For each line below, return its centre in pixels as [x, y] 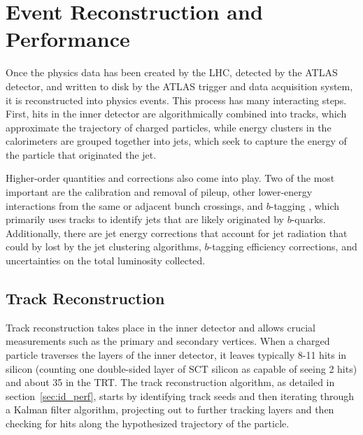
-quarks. [308, 219]
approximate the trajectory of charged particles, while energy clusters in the [169, 127]
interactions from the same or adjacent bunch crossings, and [135, 205]
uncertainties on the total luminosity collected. [106, 261]
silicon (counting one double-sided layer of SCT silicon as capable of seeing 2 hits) [181, 368]
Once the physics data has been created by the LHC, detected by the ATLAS [172, 72]
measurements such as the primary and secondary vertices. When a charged [168, 341]
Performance [68, 39]
